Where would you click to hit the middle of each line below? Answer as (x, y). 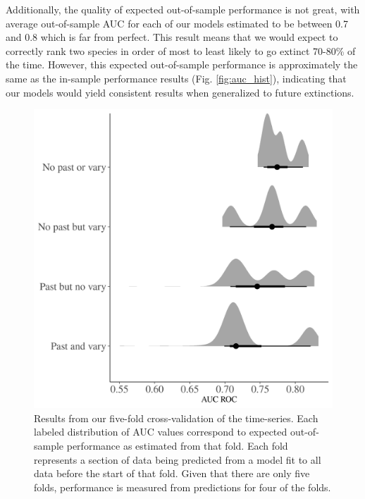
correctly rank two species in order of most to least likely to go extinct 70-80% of (181, 50)
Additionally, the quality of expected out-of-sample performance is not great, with (183, 9)
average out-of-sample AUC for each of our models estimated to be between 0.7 (177, 23)
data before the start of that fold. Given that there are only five (172, 473)
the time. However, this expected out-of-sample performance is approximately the (182, 64)
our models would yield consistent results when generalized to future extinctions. (180, 92)
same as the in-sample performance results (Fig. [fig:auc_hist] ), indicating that (176, 78)
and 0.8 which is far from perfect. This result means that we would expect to (172, 37)
